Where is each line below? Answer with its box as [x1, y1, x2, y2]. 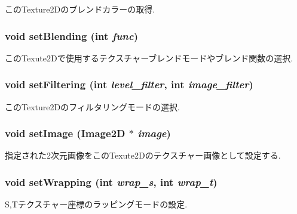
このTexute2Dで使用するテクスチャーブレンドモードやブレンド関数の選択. [5, 51, 293, 64]
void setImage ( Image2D [5, 126, 125, 141]
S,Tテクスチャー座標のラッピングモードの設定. [5, 198, 188, 210]
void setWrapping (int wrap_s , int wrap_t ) [5, 174, 218, 189]
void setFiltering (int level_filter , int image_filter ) [5, 77, 253, 92]
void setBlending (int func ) [5, 28, 138, 43]
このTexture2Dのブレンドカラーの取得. [5, 3, 155, 15]
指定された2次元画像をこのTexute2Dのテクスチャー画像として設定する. [5, 149, 281, 162]
